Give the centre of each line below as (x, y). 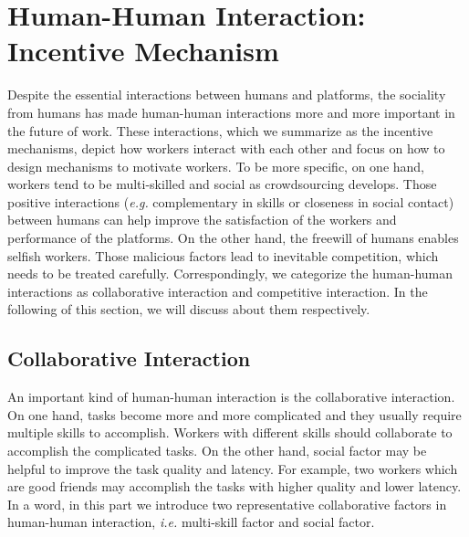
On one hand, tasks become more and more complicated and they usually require (234, 414)
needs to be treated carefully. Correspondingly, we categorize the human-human (230, 274)
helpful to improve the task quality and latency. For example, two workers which (233, 468)
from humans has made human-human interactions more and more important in (231, 112)
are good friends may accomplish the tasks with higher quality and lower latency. (234, 486)
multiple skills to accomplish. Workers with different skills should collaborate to (230, 432)
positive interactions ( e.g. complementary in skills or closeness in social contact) (231, 201)
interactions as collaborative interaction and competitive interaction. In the (218, 291)
